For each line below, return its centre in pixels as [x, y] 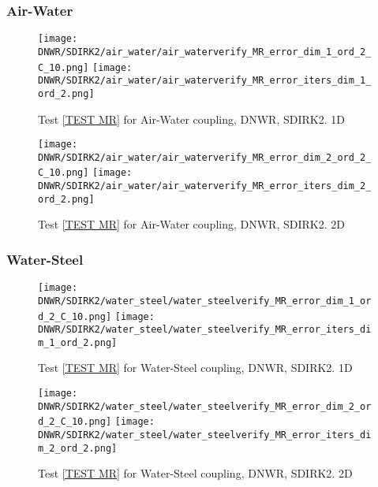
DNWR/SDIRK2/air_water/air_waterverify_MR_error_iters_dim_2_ [205, 186]
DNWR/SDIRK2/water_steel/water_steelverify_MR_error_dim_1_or [205, 301]
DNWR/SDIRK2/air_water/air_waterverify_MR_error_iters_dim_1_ [205, 81]
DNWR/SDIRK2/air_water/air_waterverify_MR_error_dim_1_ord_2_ [205, 52]
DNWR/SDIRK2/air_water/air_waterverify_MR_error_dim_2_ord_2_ [205, 157]
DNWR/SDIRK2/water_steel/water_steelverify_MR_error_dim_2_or [205, 406]
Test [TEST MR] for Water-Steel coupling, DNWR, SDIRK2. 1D [195, 368]
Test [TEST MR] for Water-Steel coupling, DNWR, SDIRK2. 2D [195, 473]
